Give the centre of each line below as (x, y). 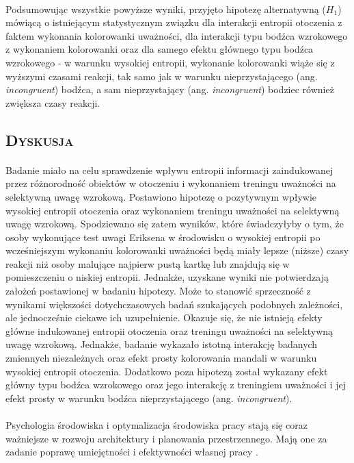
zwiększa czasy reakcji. (53, 102)
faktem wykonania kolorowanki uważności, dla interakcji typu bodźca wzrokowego (177, 35)
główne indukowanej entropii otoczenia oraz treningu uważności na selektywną (169, 330)
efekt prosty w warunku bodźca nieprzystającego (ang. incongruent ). (149, 398)
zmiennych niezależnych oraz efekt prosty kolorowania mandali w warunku (161, 358)
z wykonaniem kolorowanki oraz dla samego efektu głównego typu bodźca (160, 49)
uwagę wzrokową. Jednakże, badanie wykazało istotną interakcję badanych (162, 344)
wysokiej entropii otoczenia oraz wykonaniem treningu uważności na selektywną (173, 210)
